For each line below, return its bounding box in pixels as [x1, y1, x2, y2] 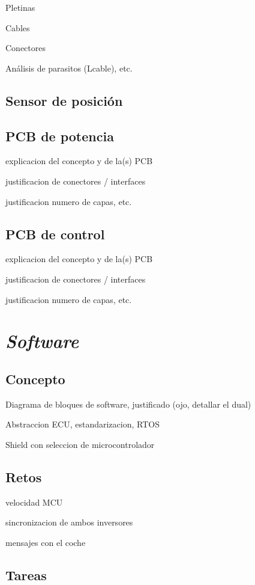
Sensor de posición [5, 91, 123, 109]
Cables [5, 21, 30, 34]
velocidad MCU [5, 495, 63, 508]
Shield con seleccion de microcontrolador [5, 438, 155, 450]
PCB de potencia [5, 126, 114, 145]
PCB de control [5, 224, 105, 243]
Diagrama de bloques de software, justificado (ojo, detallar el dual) [5, 397, 251, 410]
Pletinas [5, 1, 35, 13]
